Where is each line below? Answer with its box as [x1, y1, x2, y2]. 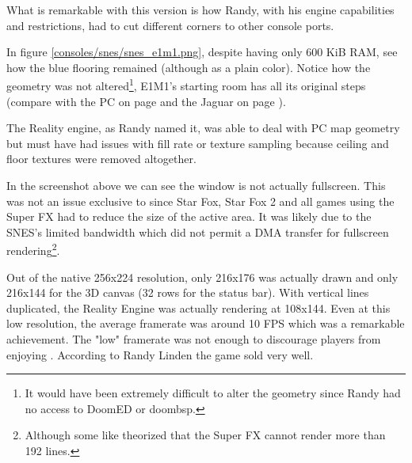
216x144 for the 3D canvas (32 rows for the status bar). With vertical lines [6, 284, 369, 301]
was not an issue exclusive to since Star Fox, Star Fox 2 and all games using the [6, 192, 395, 209]
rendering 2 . [6, 240, 60, 259]
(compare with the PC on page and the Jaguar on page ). [6, 93, 286, 109]
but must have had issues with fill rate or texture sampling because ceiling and [6, 135, 389, 151]
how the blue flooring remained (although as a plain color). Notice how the [6, 59, 371, 75]
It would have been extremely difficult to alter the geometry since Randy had [25, 385, 401, 401]
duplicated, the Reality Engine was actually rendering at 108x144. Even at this [6, 299, 391, 316]
